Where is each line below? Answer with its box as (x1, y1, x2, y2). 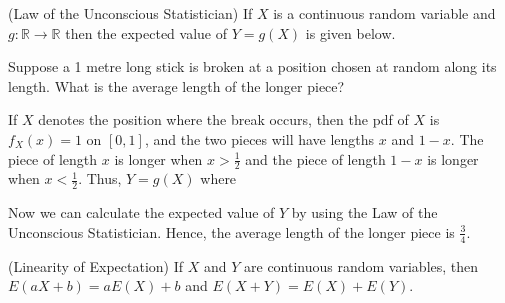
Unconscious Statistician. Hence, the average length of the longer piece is (8, 221, 455, 242)
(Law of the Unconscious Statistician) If (8, 3, 253, 23)
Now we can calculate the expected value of (8, 202, 275, 223)
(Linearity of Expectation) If (8, 255, 184, 276)
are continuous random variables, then (244, 255, 479, 276)
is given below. (305, 22, 396, 43)
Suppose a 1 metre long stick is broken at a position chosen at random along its (8, 56, 497, 77)
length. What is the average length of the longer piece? (8, 75, 345, 96)
